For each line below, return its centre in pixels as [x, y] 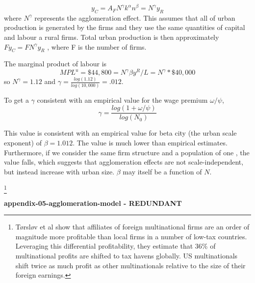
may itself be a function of [162, 171]
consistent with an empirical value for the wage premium [122, 99]
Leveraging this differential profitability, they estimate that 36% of [115, 246]
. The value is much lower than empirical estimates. [150, 142]
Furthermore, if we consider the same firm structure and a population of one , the [127, 152]
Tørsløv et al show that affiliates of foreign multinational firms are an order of [132, 227]
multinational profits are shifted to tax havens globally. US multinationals [127, 256]
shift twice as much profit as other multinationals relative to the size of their [130, 265]
